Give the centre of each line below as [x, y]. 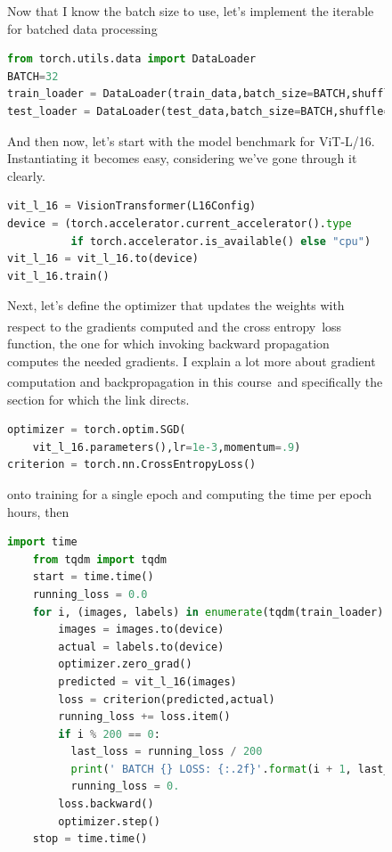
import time [42, 542]
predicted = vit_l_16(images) [147, 681]
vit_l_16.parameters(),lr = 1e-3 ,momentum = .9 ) [167, 447]
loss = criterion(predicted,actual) [167, 699]
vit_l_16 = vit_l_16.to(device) [103, 259]
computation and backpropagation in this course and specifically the [195, 381]
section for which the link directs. [98, 399]
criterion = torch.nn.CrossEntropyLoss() [132, 465]
